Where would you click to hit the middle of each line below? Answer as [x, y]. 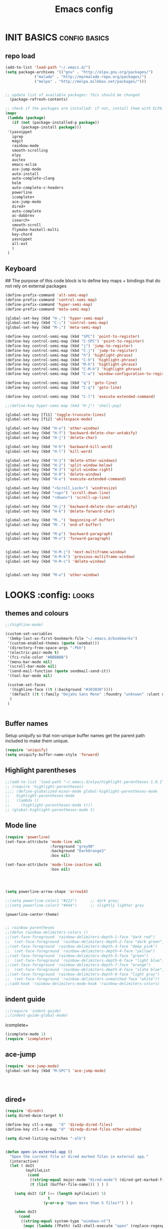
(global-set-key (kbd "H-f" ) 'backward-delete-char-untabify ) [71, 433]
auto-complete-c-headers [38, 188]
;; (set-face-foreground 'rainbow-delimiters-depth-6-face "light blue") [85, 960]
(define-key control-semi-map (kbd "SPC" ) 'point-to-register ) [72, 337]
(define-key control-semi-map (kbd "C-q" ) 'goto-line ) [63, 387]
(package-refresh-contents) [39, 99]
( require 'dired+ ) [24, 1111]
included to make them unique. [37, 741]
